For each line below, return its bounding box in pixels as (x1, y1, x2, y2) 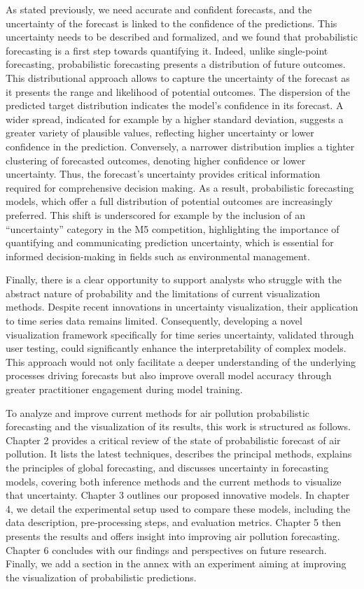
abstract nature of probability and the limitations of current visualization (6, 285, 321, 300)
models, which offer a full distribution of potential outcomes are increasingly (6, 194, 333, 208)
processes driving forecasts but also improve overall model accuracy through (6, 368, 332, 383)
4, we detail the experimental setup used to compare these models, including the (6, 501, 351, 516)
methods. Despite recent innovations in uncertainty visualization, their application (6, 299, 358, 314)
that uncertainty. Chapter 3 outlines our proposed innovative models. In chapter (6, 488, 350, 502)
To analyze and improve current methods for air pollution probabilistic (6, 405, 310, 420)
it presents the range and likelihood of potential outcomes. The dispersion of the (6, 84, 351, 99)
